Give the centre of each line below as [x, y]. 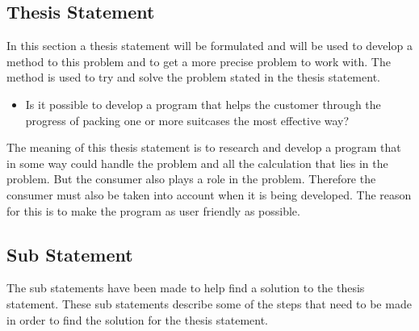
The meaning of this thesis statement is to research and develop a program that [204, 147]
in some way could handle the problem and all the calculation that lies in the [197, 163]
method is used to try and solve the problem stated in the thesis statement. [193, 77]
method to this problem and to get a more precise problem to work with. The [199, 61]
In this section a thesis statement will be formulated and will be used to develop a [209, 46]
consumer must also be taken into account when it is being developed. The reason [209, 194]
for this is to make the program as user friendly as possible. [153, 210]
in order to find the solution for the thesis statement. [137, 319]
